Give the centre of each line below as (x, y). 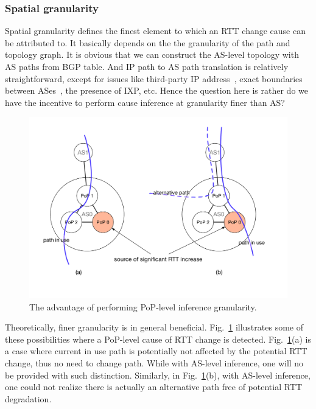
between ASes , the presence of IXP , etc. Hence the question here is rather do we (156, 90)
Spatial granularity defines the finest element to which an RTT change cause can (155, 31)
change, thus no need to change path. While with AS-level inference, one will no (154, 363)
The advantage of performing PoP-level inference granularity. (143, 306)
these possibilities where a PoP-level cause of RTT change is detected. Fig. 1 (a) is (158, 339)
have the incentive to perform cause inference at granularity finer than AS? (145, 102)
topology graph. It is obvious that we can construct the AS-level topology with (152, 54)
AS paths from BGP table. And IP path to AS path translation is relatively (147, 66)
